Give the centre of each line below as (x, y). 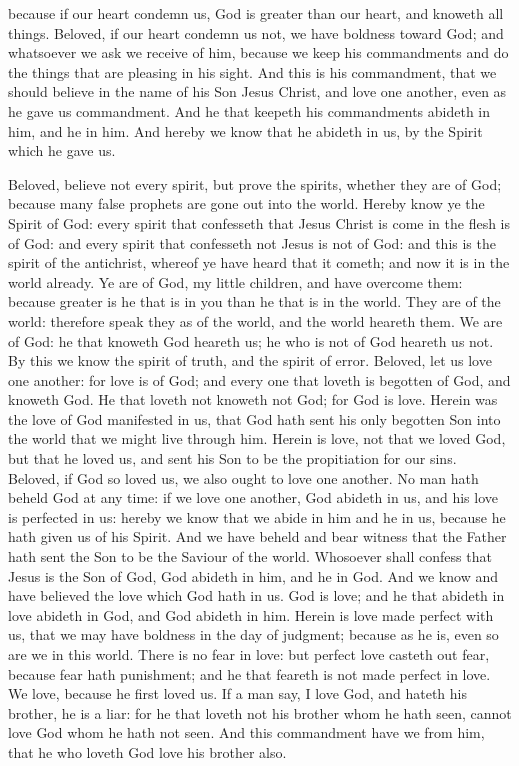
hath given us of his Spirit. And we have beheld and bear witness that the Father (257, 536)
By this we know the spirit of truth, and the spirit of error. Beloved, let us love (250, 360)
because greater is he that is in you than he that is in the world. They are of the (254, 301)
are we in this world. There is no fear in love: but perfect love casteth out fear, (249, 654)
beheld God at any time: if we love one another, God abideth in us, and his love (253, 497)
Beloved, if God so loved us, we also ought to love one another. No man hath (243, 477)
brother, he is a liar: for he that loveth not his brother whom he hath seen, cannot (260, 712)
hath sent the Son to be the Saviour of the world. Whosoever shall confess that (250, 556)
